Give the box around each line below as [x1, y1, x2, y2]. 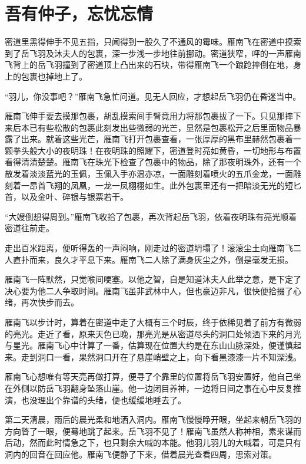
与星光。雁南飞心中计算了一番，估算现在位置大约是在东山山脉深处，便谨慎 [5, 339, 293, 351]
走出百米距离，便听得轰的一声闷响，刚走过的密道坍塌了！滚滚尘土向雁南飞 [5, 242, 293, 254]
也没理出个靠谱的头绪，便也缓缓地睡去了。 [21, 393, 186, 406]
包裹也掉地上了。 [21, 70, 87, 82]
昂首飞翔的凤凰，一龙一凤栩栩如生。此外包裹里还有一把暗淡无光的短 [29, 179, 293, 191]
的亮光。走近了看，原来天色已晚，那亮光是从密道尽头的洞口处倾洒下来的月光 [5, 327, 301, 340]
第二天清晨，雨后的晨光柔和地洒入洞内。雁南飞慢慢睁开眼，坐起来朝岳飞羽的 [5, 413, 301, 426]
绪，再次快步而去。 [5, 296, 79, 308]
